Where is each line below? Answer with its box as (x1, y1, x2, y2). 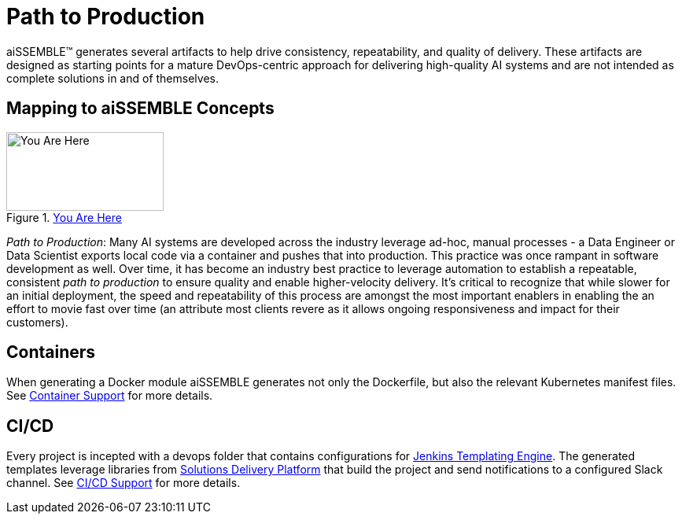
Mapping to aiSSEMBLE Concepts (6, 98, 275, 119)
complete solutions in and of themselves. (6, 71, 219, 85)
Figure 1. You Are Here (6, 210, 122, 224)
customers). (6, 315, 68, 329)
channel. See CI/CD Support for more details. (6, 476, 241, 490)
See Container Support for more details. (6, 389, 213, 403)
